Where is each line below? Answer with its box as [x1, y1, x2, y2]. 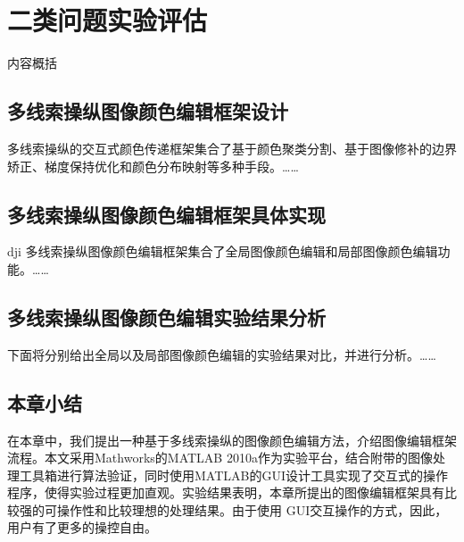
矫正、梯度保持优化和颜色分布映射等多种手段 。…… [7, 156, 299, 175]
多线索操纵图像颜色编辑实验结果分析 [7, 303, 326, 330]
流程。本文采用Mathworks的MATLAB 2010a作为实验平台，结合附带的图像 [7, 448, 433, 467]
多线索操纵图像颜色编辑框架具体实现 [7, 200, 326, 228]
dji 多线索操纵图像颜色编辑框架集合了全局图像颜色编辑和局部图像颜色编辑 [7, 242, 438, 261]
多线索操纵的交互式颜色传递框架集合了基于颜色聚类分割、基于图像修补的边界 [7, 138, 457, 157]
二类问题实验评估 [7, 2, 208, 38]
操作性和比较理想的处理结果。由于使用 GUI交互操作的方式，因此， [56, 500, 448, 519]
